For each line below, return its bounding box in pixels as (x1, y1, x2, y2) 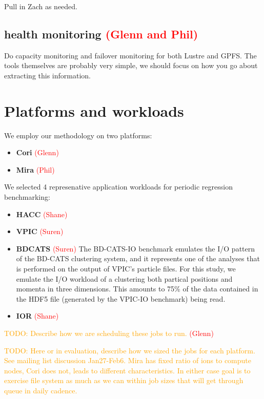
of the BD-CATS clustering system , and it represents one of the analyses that (16, 253, 260, 264)
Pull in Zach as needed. (4, 1, 77, 11)
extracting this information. (4, 70, 91, 80)
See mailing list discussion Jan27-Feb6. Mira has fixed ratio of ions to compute (4, 355, 251, 366)
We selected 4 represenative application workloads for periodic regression (4, 181, 233, 192)
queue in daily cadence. (4, 385, 77, 395)
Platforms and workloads (4, 100, 184, 121)
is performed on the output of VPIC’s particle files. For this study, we (16, 263, 236, 274)
